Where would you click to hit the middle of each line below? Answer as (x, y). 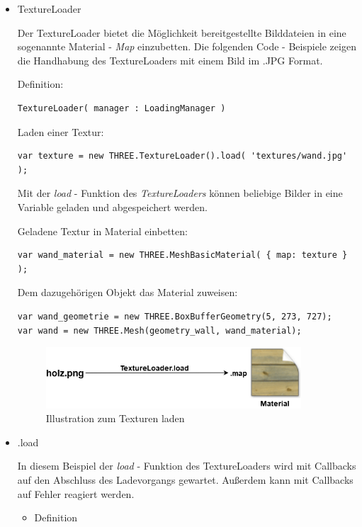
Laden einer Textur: (61, 131)
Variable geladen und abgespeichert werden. (112, 206)
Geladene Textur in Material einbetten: (102, 231)
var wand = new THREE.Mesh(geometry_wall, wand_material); (159, 330)
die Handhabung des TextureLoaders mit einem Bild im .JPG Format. (170, 60)
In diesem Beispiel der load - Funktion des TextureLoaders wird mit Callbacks (187, 466)
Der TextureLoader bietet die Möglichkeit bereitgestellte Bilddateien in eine (182, 32)
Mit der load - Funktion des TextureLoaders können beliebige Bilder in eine (180, 193)
